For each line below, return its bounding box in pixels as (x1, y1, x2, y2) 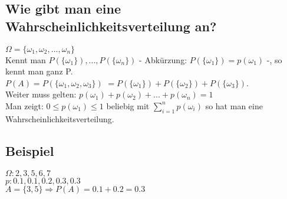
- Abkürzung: (139, 53, 187, 66)
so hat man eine (205, 99, 263, 112)
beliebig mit (106, 99, 150, 112)
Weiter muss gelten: (5, 88, 77, 100)
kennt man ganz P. (5, 65, 73, 77)
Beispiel (5, 141, 54, 159)
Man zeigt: (5, 99, 44, 112)
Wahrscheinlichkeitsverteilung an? (5, 17, 217, 35)
